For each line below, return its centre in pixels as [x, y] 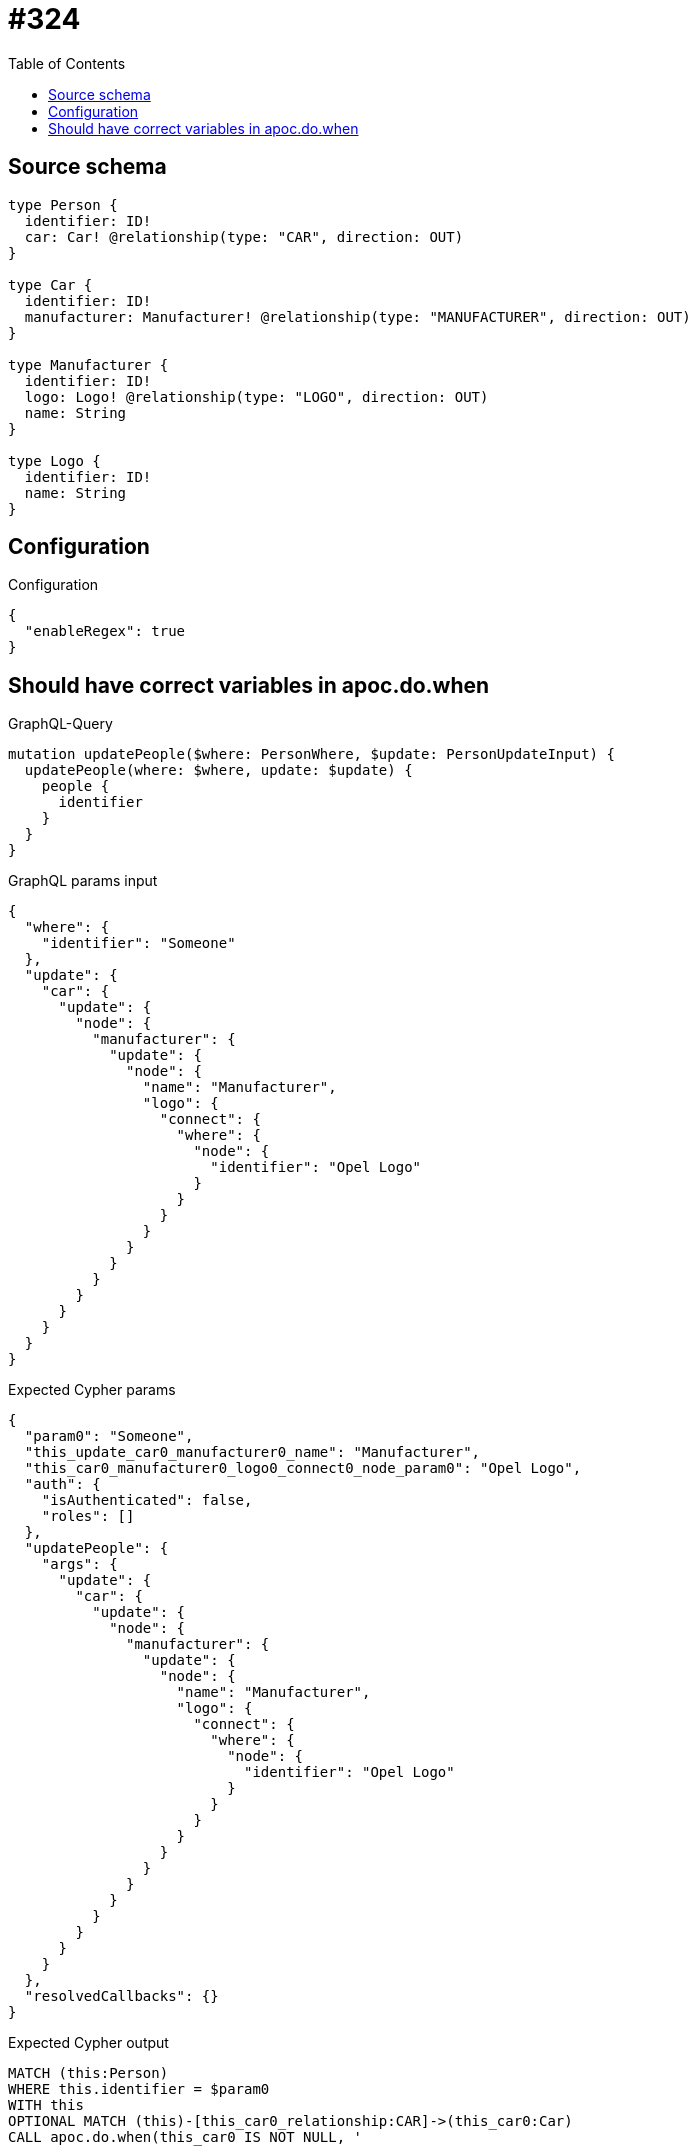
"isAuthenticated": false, [147, 1500]
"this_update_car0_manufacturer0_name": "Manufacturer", [252, 1452]
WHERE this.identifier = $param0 [139, 2089]
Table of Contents [67, 63]
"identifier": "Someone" [138, 943]
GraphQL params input [83, 881]
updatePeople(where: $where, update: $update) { [218, 770]
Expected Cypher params [92, 1390]
